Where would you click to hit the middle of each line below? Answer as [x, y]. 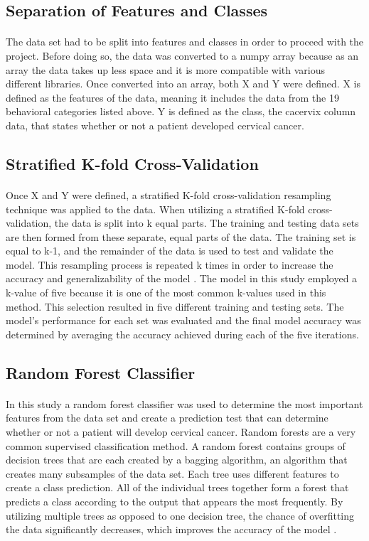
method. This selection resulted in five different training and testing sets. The [175, 306]
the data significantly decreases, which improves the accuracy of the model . [171, 529]
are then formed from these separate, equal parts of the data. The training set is [181, 236]
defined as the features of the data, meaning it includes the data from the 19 [172, 97]
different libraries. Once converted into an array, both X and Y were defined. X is [183, 84]
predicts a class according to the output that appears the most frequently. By [175, 501]
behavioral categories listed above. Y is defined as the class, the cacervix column [181, 111]
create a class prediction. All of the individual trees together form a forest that [177, 487]
